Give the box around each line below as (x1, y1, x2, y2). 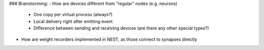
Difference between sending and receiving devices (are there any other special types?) (33, 25, 209, 31)
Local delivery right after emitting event (33, 18, 113, 24)
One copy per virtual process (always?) (33, 12, 113, 17)
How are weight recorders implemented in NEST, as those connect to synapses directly (21, 36, 198, 42)
